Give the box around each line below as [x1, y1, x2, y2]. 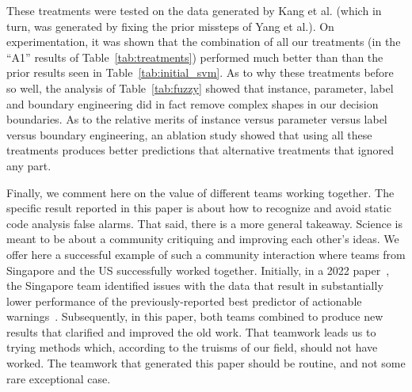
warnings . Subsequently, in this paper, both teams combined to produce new [6, 308, 383, 325]
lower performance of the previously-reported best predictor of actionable [6, 292, 362, 309]
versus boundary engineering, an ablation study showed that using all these [6, 126, 372, 143]
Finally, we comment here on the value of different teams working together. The [6, 184, 395, 200]
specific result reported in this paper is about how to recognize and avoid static [6, 200, 391, 216]
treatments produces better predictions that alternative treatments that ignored [6, 142, 395, 158]
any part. [6, 157, 51, 173]
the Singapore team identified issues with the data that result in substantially [6, 277, 383, 294]
